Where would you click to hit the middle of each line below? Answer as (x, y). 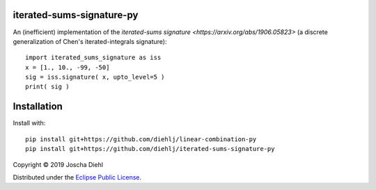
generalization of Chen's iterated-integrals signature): (90, 41)
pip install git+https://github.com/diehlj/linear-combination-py (141, 139)
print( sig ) (47, 87)
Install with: (29, 123)
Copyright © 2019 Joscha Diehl (58, 164)
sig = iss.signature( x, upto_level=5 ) (95, 77)
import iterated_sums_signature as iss (93, 58)
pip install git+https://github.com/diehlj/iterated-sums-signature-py (150, 149)
